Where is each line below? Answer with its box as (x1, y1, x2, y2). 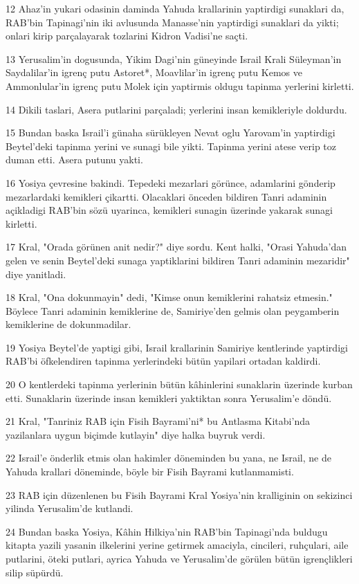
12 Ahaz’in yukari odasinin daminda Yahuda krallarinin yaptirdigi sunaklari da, (6, 1, 344, 15)
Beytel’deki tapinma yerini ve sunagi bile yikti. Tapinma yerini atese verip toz (6, 138, 337, 153)
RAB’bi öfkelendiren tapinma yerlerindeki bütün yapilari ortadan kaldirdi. (6, 354, 321, 368)
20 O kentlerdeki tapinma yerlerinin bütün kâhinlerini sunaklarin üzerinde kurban (6, 377, 353, 392)
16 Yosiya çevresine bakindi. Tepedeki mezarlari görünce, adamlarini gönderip (6, 175, 335, 190)
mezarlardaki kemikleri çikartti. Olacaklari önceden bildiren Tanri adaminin (6, 189, 327, 203)
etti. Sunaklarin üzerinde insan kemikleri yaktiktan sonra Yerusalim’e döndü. (6, 390, 332, 405)
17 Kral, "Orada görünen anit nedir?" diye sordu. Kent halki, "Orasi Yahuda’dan (6, 239, 347, 254)
